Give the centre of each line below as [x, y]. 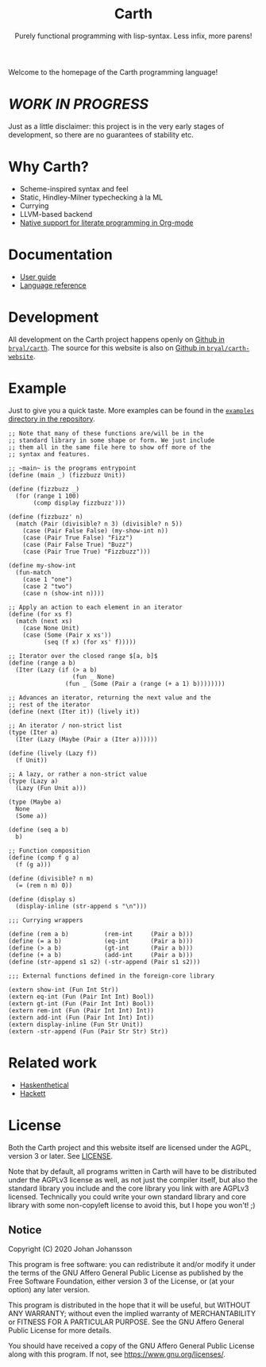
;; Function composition [49, 850]
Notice [25, 1230]
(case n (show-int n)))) [64, 593]
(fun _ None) [93, 676]
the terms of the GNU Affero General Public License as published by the [126, 1273]
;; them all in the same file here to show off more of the [110, 447]
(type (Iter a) [33, 732]
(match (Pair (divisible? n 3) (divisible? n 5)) [99, 524]
